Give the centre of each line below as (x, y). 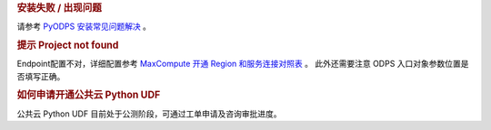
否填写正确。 (41, 76)
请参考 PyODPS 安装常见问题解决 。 (84, 26)
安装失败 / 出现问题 (59, 8)
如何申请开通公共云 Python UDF (89, 95)
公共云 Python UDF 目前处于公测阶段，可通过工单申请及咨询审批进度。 (149, 114)
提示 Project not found (68, 45)
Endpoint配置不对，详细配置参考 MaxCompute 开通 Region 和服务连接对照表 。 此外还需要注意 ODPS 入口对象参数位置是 (243, 64)
